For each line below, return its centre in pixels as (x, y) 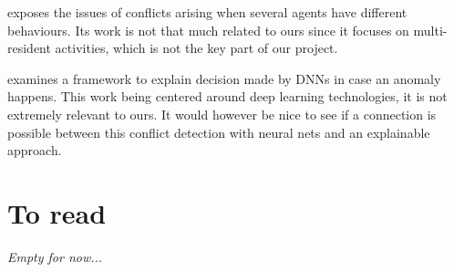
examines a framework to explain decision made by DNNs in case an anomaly (224, 78)
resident (29, 48)
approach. (35, 150)
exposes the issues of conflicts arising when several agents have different (207, 12)
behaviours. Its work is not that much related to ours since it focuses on (208, 30)
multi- (430, 30)
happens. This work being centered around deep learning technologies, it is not (227, 96)
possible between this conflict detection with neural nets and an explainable (219, 132)
